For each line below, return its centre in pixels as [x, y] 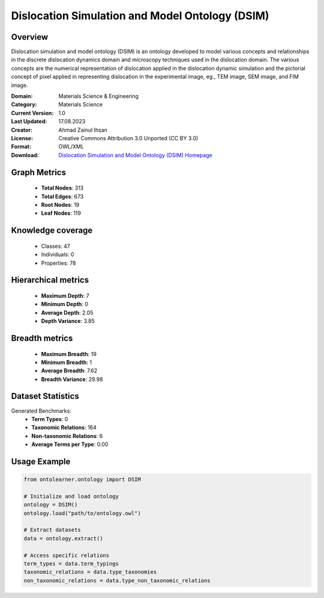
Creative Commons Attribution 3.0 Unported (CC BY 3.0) [128, 138]
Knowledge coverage [52, 231]
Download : [25, 155]
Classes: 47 [55, 246]
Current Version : [32, 113]
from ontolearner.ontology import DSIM [82, 479]
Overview [30, 37]
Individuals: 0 [58, 254]
